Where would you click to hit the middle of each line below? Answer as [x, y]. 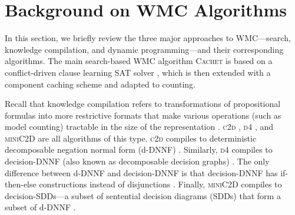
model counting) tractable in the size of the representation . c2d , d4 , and [139, 127]
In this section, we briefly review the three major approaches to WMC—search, [148, 38]
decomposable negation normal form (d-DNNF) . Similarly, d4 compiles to [139, 150]
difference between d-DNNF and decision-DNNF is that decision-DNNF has [141, 172]
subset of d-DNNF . [40, 207]
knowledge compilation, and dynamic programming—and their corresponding [144, 49]
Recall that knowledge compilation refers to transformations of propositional [143, 104]
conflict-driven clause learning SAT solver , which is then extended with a [138, 72]
